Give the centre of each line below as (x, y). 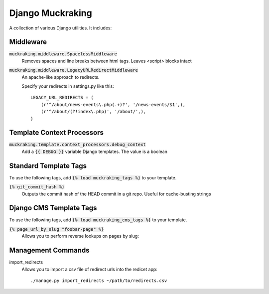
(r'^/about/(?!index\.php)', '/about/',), (93, 112)
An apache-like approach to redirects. (61, 77)
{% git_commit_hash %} (37, 187)
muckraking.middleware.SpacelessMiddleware (63, 54)
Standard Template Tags (48, 166)
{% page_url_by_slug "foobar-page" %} (57, 229)
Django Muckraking (51, 13)
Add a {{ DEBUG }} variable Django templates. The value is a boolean (95, 151)
